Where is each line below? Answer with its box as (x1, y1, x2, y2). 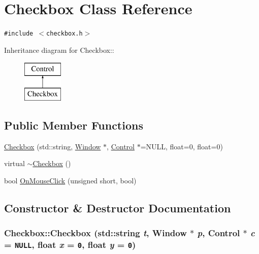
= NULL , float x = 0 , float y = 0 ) (4, 238, 136, 251)
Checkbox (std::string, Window (4, 141, 101, 151)
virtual (4, 158, 25, 169)
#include (4, 30, 34, 38)
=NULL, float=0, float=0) (140, 141, 223, 151)
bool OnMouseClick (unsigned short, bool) (4, 175, 137, 185)
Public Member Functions (4, 117, 143, 133)
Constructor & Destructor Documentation (4, 200, 231, 215)
